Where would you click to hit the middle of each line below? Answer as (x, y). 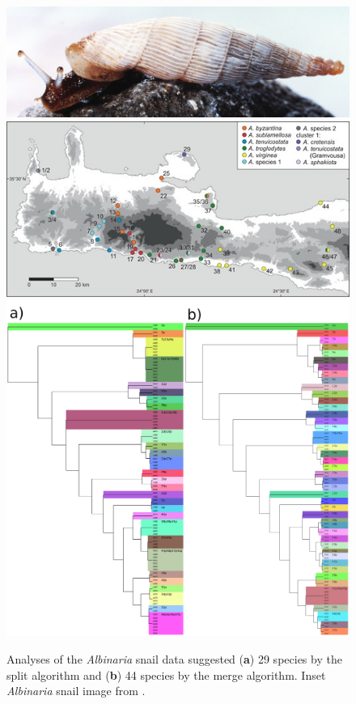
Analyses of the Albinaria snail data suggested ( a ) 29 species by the (174, 659)
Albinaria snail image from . (76, 691)
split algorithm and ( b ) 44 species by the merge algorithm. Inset (166, 674)
